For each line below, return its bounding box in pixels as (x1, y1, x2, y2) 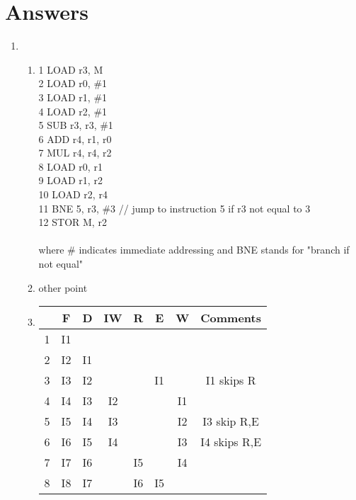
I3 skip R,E (202, 413, 259, 430)
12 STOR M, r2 (38, 215, 107, 229)
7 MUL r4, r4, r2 (38, 145, 112, 160)
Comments (200, 309, 261, 326)
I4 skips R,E (200, 433, 262, 450)
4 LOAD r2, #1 (38, 103, 108, 118)
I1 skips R (205, 372, 256, 389)
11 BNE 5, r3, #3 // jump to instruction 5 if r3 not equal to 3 (38, 200, 311, 215)
